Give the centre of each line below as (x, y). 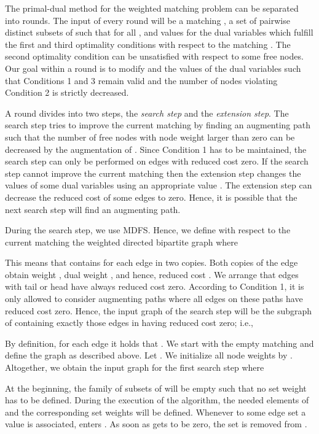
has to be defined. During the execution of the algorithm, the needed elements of (157, 400)
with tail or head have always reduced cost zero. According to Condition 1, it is (155, 286)
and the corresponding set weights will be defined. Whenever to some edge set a (156, 412)
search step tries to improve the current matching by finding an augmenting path (158, 125)
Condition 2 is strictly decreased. (67, 92)
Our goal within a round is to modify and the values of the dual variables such (153, 68)
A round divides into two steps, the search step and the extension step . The (147, 113)
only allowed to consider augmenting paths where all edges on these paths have (154, 299)
